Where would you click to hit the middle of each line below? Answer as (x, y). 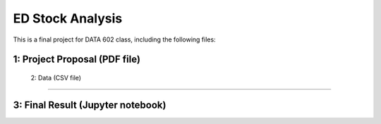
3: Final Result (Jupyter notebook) (90, 105)
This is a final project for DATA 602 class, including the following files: (114, 39)
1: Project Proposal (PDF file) (77, 60)
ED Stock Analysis (68, 18)
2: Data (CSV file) (56, 77)
